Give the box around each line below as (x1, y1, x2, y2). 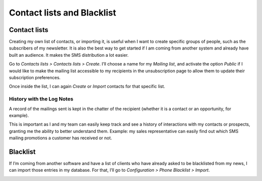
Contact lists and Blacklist (9, 7, 116, 18)
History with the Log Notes (9, 96, 74, 102)
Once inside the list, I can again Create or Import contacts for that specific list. (9, 83, 165, 89)
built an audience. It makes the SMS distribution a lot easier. (9, 52, 129, 58)
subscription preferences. (9, 75, 61, 81)
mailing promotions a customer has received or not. (9, 135, 113, 141)
